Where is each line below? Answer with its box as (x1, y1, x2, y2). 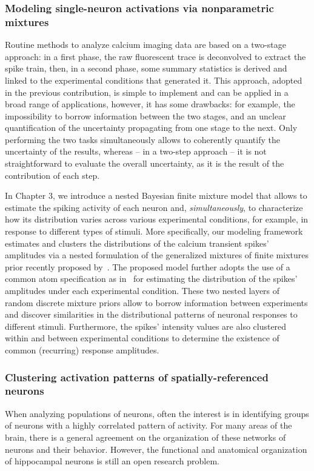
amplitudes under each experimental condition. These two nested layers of (5, 284, 280, 297)
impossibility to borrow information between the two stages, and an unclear (5, 109, 286, 122)
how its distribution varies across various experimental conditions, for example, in (5, 213, 309, 225)
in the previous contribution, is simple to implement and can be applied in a (5, 85, 289, 98)
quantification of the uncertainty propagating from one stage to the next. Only (5, 121, 298, 134)
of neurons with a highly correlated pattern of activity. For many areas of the (5, 419, 292, 432)
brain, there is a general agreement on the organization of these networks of (5, 430, 286, 443)
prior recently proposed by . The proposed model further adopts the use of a (5, 260, 290, 273)
